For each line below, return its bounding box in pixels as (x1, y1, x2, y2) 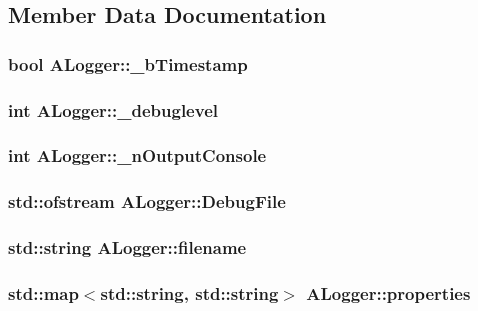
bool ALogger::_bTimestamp (8, 51, 248, 76)
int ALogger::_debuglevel (8, 97, 218, 122)
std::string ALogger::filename (8, 235, 247, 260)
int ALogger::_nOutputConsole (8, 143, 267, 168)
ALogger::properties (306, 280, 471, 305)
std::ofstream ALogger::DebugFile (8, 189, 286, 214)
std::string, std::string (100, 280, 279, 305)
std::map (8, 280, 79, 305)
